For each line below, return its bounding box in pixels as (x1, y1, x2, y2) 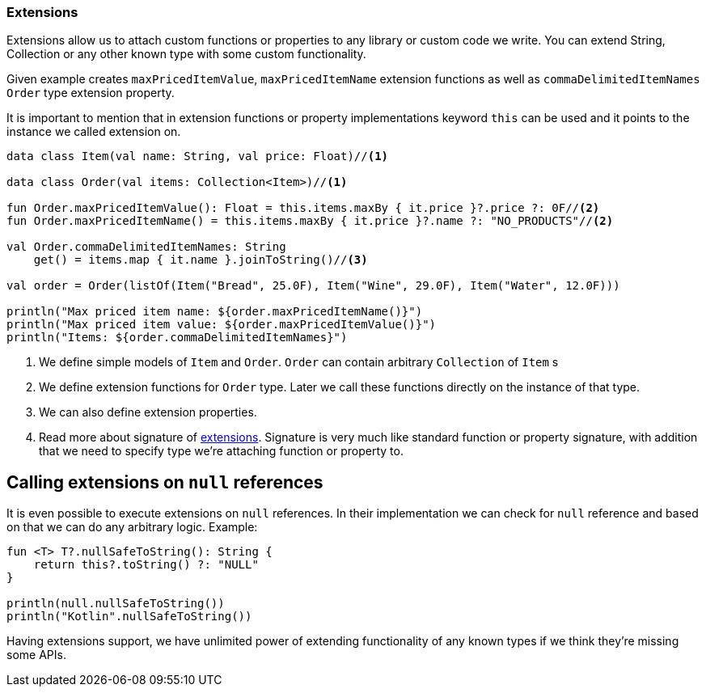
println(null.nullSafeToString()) (6, 597, 225, 611)
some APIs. (6, 648, 66, 662)
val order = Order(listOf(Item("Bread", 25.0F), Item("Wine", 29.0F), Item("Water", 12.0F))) (6, 279, 620, 293)
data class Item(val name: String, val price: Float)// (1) (6, 150, 389, 163)
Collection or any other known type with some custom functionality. (6, 47, 366, 61)
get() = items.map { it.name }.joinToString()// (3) (33, 253, 368, 267)
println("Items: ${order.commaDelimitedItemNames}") (6, 331, 348, 344)
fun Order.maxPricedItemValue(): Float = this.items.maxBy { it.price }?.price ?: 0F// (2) (6, 201, 600, 215)
